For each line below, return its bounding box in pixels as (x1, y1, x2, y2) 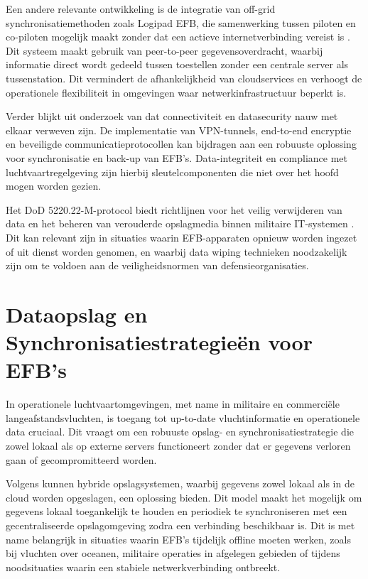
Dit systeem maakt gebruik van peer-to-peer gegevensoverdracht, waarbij (6, 43, 323, 58)
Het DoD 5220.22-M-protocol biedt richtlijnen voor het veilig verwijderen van (6, 202, 342, 217)
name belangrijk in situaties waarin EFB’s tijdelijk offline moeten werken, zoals (6, 531, 351, 546)
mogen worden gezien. (6, 178, 102, 193)
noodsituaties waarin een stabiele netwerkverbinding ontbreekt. (6, 559, 281, 574)
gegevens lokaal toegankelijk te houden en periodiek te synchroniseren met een (6, 504, 347, 519)
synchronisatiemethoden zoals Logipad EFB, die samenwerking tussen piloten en (6, 15, 356, 30)
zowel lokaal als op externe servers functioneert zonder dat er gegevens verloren (6, 438, 351, 453)
